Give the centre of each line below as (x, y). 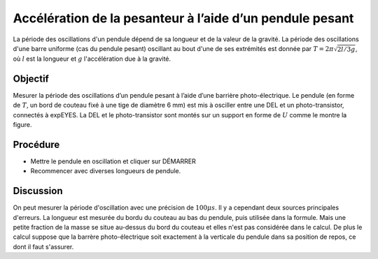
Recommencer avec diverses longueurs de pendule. (106, 171)
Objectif (31, 79)
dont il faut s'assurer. (43, 246)
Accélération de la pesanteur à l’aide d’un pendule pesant (183, 18)
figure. (22, 125)
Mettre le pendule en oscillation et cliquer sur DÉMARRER (113, 161)
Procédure (36, 144)
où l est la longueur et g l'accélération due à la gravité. (92, 59)
